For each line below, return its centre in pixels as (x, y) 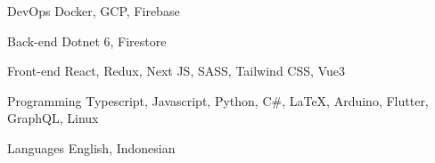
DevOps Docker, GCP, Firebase (94, 11)
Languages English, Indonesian (91, 147)
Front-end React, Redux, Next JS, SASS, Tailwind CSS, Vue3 (176, 71)
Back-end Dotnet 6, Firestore (87, 41)
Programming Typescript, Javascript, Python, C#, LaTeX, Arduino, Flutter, (218, 100)
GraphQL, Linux (53, 118)
